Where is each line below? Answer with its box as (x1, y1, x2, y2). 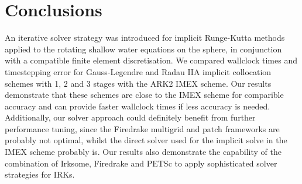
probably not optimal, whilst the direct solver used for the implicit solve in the (5, 134, 287, 146)
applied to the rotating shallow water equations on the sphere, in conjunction (5, 43, 282, 55)
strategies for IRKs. (5, 168, 75, 181)
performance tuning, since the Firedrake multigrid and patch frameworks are (5, 122, 280, 135)
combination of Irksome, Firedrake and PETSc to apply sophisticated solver (5, 157, 277, 169)
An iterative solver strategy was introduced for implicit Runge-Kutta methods (5, 31, 285, 44)
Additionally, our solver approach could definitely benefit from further (5, 111, 256, 123)
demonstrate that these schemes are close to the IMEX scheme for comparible (5, 89, 284, 101)
